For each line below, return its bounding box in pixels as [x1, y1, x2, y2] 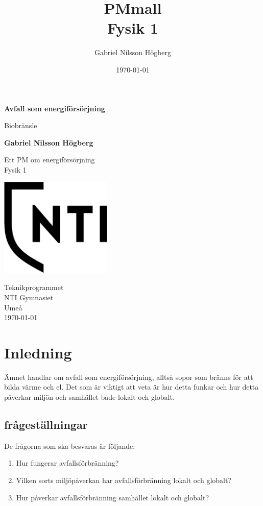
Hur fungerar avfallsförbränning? [16, 457, 119, 468]
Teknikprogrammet [4, 282, 64, 293]
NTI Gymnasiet [4, 292, 54, 302]
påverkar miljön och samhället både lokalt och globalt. [4, 392, 175, 402]
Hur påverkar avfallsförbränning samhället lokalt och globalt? [16, 492, 209, 502]
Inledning [4, 342, 72, 363]
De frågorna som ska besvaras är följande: [4, 440, 135, 451]
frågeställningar [4, 417, 88, 432]
